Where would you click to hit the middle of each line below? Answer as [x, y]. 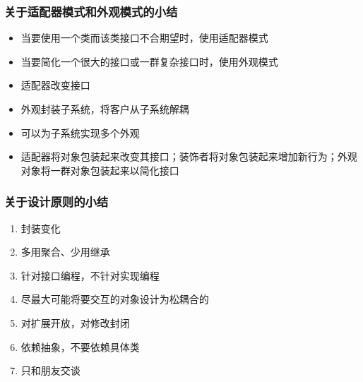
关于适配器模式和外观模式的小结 [91, 11]
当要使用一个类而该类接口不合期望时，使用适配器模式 [144, 38]
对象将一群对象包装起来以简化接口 [100, 170]
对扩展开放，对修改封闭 [75, 322]
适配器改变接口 [55, 85]
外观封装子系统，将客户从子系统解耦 [105, 109]
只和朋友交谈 [50, 370]
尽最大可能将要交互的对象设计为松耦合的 [115, 299]
